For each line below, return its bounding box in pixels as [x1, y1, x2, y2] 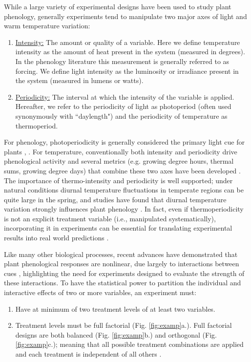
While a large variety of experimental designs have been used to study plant [4, 1, 231, 11]
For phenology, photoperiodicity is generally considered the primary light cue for [4, 137, 245, 147]
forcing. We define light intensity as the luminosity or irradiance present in [15, 65, 239, 76]
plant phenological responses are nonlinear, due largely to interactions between [4, 258, 239, 269]
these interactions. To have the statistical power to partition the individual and [4, 277, 241, 288]
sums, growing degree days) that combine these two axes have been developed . [4, 165, 241, 175]
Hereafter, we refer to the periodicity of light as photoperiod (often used [15, 101, 231, 111]
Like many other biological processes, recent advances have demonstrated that [4, 249, 238, 259]
